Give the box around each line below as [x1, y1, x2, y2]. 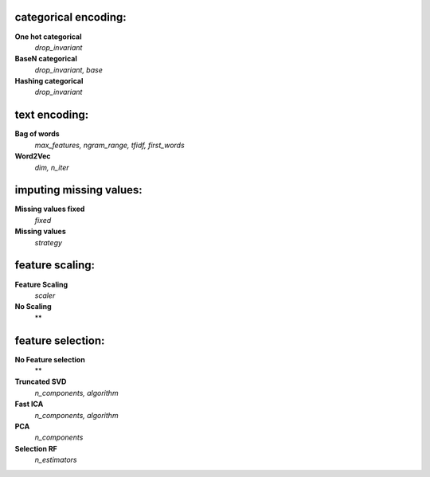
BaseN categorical [14, 54, 77, 64]
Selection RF [14, 444, 57, 453]
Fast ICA [14, 399, 44, 409]
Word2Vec [14, 151, 51, 161]
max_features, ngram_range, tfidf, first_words [34, 140, 185, 150]
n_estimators [34, 455, 77, 465]
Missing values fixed [14, 204, 85, 214]
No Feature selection [14, 354, 85, 364]
